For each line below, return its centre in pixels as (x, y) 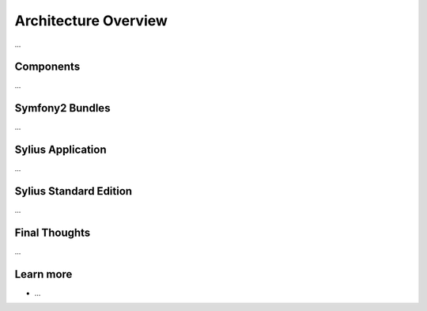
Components (47, 67)
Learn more (43, 274)
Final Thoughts (53, 232)
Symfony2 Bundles (62, 108)
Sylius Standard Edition (74, 191)
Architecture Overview (91, 21)
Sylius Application (60, 150)
